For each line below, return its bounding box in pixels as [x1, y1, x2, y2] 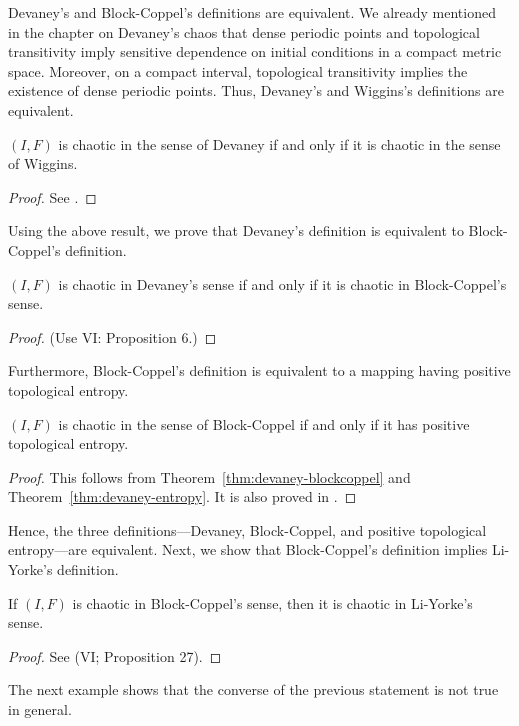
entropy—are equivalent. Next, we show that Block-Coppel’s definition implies [8, 539, 488, 560]
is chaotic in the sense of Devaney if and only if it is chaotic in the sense [58, 133, 501, 154]
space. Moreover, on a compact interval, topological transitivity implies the [8, 60, 468, 81]
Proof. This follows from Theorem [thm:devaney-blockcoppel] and [8, 466, 411, 487]
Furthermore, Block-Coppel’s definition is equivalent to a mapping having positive [8, 360, 511, 381]
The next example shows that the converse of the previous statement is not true [8, 679, 499, 700]
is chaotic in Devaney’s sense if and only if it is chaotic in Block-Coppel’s [58, 273, 507, 294]
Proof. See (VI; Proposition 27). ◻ [8, 645, 222, 666]
